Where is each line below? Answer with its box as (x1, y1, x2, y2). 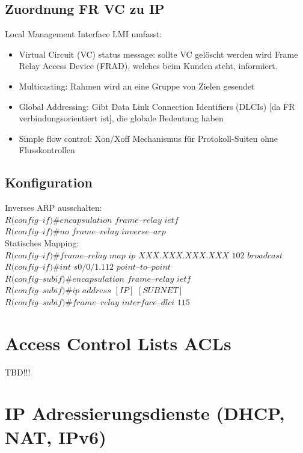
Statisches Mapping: (5, 236, 79, 249)
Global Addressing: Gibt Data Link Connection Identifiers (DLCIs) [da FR (19, 100, 295, 112)
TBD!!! (5, 365, 31, 378)
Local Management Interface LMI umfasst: (5, 28, 162, 40)
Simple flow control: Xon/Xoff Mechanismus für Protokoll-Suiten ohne (19, 132, 278, 144)
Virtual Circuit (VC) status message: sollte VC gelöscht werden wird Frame (19, 47, 298, 60)
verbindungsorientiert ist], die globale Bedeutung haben (19, 112, 224, 124)
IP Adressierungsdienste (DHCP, (5, 401, 285, 425)
